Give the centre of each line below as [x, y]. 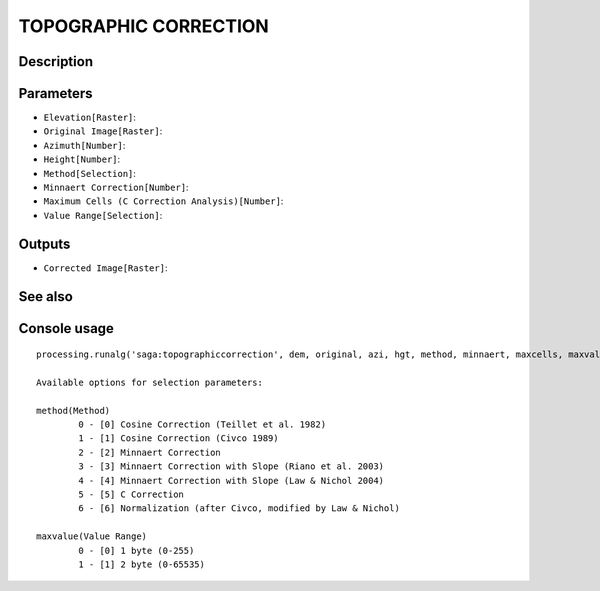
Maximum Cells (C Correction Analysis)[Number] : [163, 201]
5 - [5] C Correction [131, 494]
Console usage [66, 328]
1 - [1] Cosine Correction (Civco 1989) [178, 438]
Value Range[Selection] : [103, 215]
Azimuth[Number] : [84, 145]
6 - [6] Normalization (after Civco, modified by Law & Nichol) [239, 508]
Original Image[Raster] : [103, 131]
